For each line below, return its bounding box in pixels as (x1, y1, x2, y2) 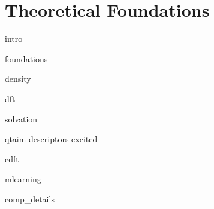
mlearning (5, 173, 41, 185)
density (5, 72, 31, 85)
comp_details (5, 192, 55, 205)
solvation (5, 112, 38, 125)
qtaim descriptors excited (5, 133, 98, 145)
